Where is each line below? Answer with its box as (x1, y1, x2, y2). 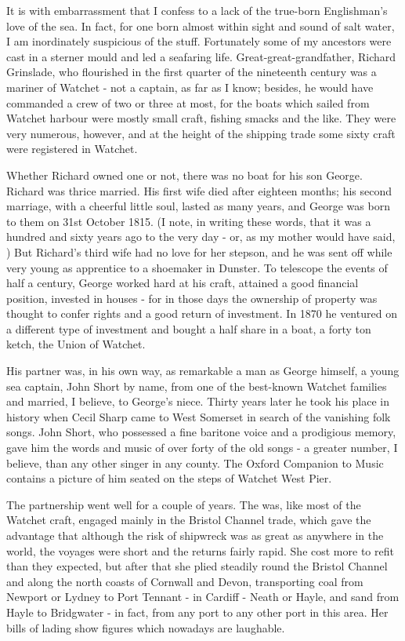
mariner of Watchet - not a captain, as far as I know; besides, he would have (6, 78, 374, 95)
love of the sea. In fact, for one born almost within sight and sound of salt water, (6, 17, 395, 34)
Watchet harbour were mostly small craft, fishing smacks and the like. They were (6, 110, 396, 126)
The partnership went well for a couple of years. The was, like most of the (6, 496, 361, 512)
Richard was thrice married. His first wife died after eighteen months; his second (6, 182, 392, 198)
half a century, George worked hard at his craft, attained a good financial (6, 275, 359, 291)
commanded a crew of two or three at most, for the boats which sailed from (6, 94, 370, 111)
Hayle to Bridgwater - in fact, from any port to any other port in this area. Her (6, 603, 389, 620)
